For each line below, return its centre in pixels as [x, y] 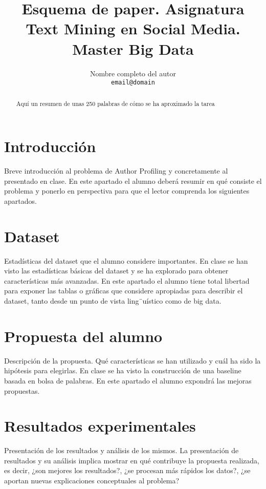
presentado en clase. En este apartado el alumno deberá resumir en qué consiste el [133, 180]
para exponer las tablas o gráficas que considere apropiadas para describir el [124, 291]
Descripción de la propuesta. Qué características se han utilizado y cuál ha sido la [132, 360]
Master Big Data [133, 48]
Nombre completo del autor [133, 73]
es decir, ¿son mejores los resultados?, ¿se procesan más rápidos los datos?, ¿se [127, 470]
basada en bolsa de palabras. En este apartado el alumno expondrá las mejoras [128, 380]
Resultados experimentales [100, 426]
